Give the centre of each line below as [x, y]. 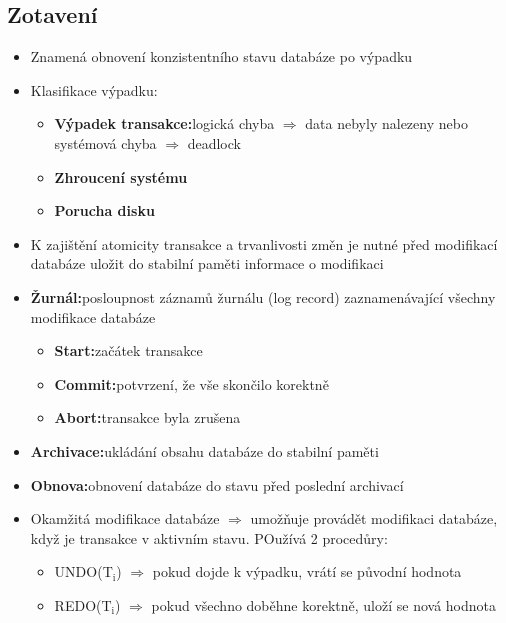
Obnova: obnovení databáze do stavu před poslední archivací [217, 484]
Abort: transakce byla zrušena [147, 417]
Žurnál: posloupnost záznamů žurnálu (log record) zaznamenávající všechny [263, 296]
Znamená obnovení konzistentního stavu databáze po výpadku [221, 56]
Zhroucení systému [121, 176]
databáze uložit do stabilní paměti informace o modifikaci [207, 263]
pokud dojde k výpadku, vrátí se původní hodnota [307, 571]
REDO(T [83, 604]
